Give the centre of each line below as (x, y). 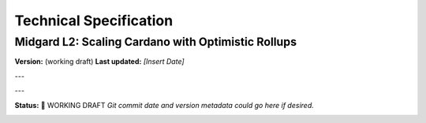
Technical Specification (94, 20)
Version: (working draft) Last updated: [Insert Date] (99, 61)
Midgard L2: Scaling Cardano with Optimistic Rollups (156, 42)
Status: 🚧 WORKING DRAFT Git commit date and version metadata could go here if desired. (164, 105)
